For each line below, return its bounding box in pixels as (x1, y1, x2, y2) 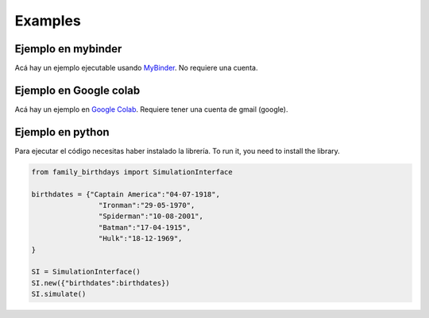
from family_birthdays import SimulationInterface (31, 167, 234, 176)
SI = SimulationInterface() (31, 267, 141, 277)
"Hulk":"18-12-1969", (98, 234, 183, 243)
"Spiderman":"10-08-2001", (98, 212, 204, 221)
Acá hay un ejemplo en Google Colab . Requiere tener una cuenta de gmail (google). (14, 104, 289, 114)
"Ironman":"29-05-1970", (98, 201, 195, 210)
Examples (14, 12, 81, 29)
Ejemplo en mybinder (14, 42, 122, 56)
